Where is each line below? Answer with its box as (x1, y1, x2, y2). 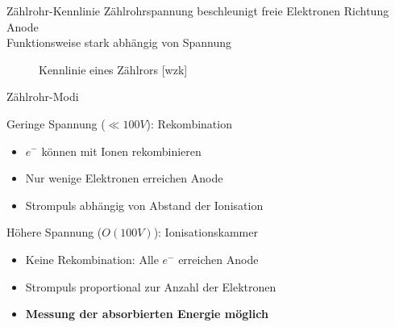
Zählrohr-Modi (6, 88, 79, 105)
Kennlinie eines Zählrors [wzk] (39, 61, 188, 78)
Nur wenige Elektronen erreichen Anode (25, 170, 223, 187)
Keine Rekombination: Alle (25, 250, 159, 267)
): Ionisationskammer (153, 224, 258, 241)
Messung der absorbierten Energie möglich (25, 305, 268, 322)
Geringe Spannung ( (6, 115, 106, 132)
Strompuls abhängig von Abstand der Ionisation (25, 196, 264, 213)
